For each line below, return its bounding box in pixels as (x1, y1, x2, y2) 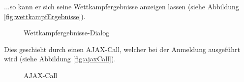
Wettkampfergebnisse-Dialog (24, 27, 110, 38)
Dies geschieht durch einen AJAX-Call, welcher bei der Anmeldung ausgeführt (4, 44, 240, 54)
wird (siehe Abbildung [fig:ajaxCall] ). (4, 54, 116, 64)
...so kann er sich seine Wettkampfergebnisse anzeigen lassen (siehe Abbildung (4, 1, 239, 11)
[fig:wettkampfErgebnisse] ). (4, 11, 86, 21)
